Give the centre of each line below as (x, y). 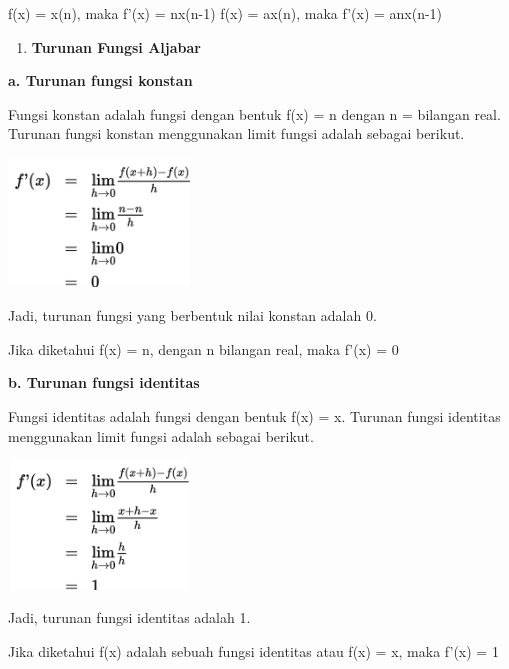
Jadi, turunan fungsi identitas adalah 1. (129, 617)
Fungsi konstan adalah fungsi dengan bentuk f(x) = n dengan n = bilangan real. (254, 113)
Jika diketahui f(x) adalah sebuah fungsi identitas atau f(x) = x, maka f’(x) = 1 (253, 650)
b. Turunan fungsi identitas (104, 382)
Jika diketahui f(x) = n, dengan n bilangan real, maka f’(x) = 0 (203, 348)
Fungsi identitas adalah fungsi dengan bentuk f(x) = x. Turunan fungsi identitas (254, 415)
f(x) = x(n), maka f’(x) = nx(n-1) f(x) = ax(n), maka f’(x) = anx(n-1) (225, 13)
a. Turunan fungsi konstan (100, 80)
